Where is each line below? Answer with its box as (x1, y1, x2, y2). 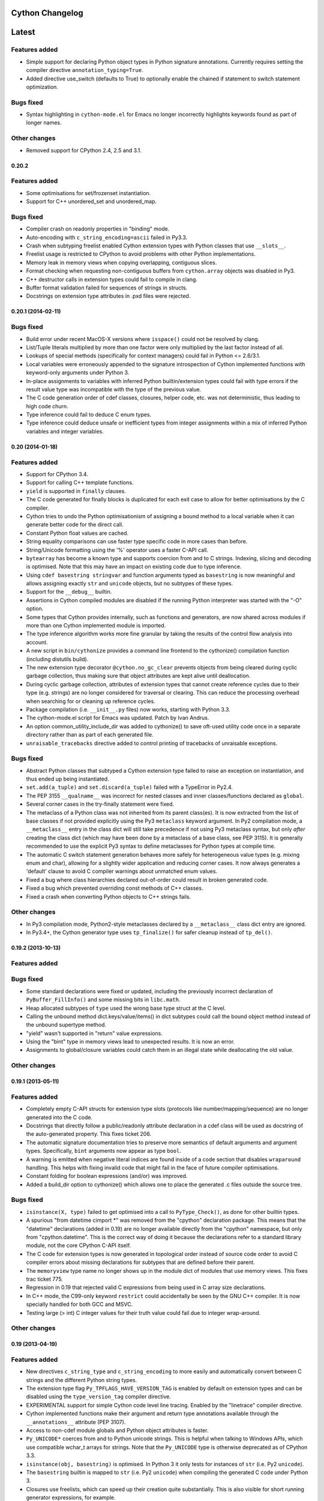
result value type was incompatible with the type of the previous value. (26, 385, 202, 393)
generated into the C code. (26, 1114, 93, 1121)
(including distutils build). (26, 655, 89, 663)
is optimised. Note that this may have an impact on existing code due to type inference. (26, 563, 242, 570)
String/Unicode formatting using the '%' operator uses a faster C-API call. (26, 546, 209, 554)
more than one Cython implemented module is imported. (26, 622, 166, 629)
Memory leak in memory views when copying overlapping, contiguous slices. (26, 259, 217, 266)
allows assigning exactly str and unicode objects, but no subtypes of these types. (26, 580, 233, 587)
